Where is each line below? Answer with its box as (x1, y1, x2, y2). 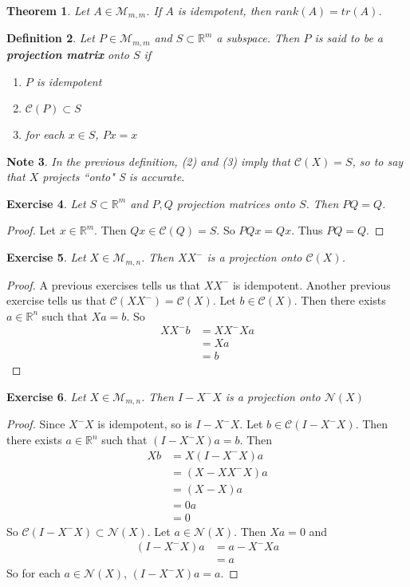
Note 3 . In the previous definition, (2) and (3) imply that (6, 152, 290, 169)
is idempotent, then (177, 2, 271, 18)
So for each (6, 565, 61, 581)
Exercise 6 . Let (6, 388, 86, 404)
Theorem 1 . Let (6, 2, 90, 18)
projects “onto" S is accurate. (42, 168, 185, 185)
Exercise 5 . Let (6, 249, 86, 266)
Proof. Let (6, 222, 56, 238)
